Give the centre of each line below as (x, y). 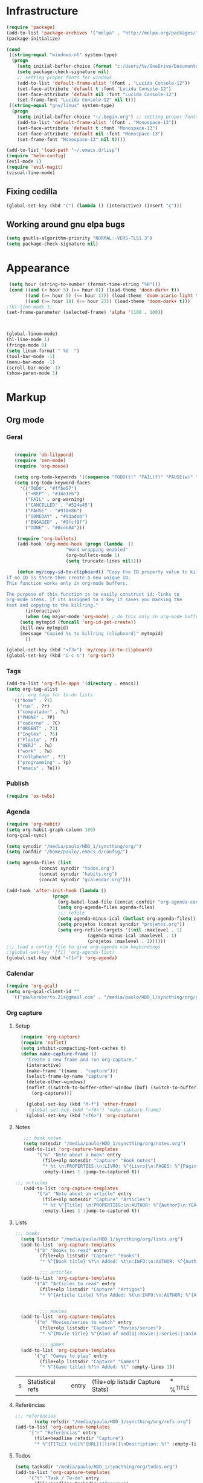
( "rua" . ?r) (34, 706)
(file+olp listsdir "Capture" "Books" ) (90, 1256)
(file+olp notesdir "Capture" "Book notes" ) (99, 1161)
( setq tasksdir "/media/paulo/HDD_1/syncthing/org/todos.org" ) (96, 1467)
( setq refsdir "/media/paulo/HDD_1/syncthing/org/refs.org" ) (113, 1422)
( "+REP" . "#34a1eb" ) (52, 494)
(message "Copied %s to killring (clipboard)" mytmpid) (92, 633)
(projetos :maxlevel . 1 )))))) (127, 941)
